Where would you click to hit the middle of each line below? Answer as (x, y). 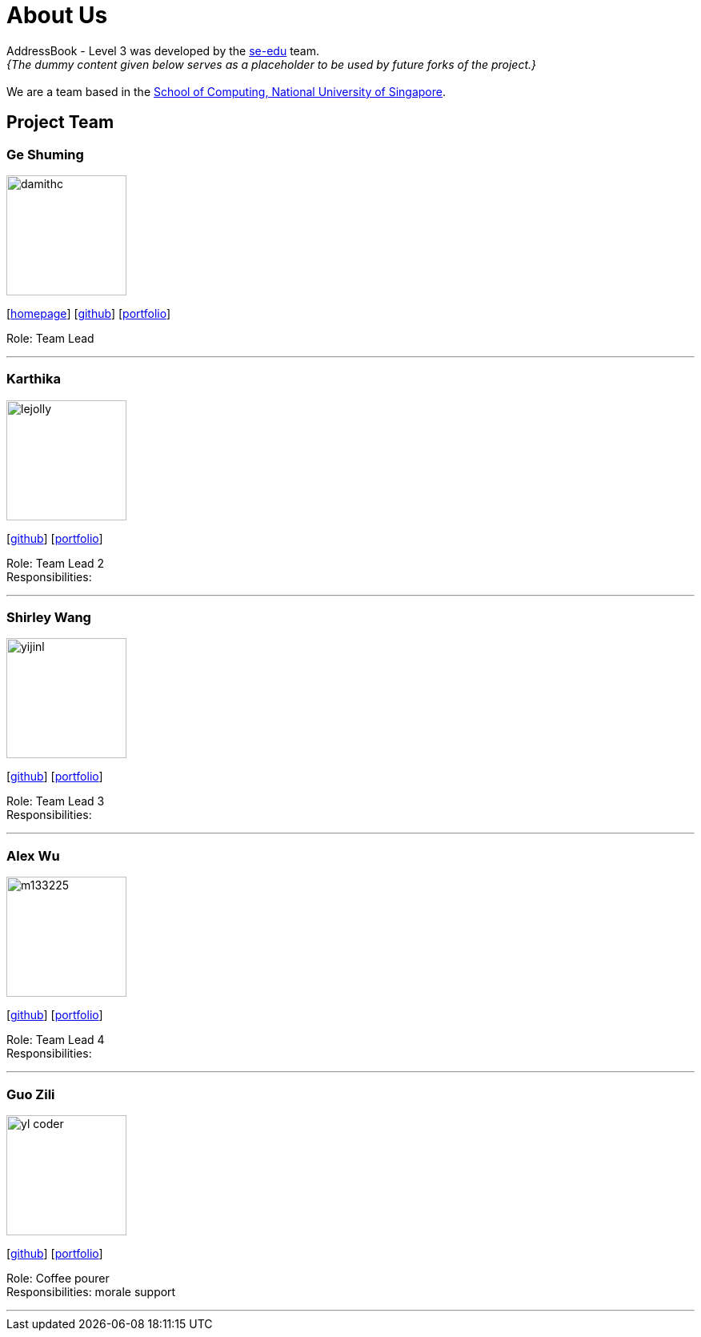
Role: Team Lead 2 (56, 563)
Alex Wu (33, 855)
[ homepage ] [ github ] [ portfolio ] (89, 313)
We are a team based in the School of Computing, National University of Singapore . (226, 91)
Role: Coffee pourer (58, 1278)
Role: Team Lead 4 (56, 1040)
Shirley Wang (49, 618)
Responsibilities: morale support (91, 1291)
